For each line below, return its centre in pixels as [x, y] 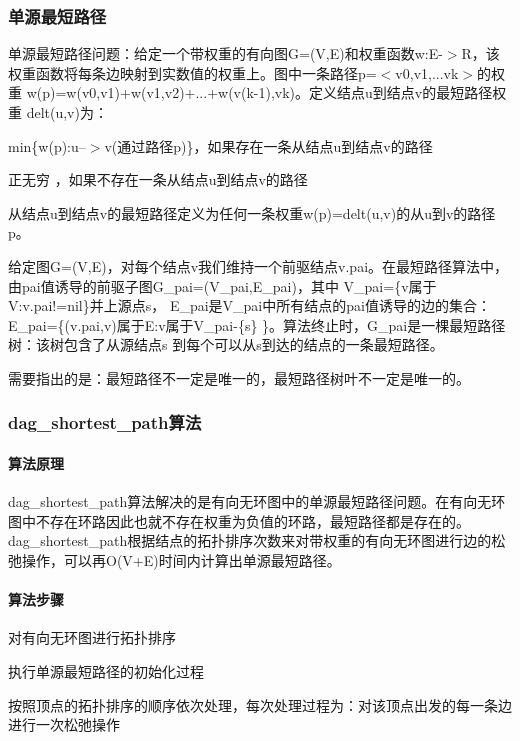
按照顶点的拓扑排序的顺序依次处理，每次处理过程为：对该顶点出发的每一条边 [260, 704]
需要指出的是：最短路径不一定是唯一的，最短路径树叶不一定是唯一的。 [239, 377]
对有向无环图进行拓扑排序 [92, 637]
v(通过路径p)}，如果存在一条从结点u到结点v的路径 [268, 145]
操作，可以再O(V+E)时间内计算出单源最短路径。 [181, 559]
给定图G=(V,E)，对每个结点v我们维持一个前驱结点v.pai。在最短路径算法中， [258, 265]
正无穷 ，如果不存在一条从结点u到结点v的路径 [158, 179]
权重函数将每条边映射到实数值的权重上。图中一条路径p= [192, 72]
